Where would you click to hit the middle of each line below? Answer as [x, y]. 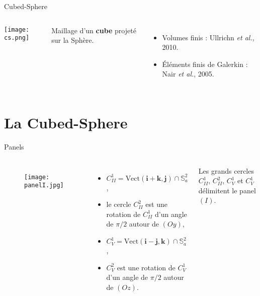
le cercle [119, 204]
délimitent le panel [227, 190]
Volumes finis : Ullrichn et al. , [208, 37]
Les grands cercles [226, 170]
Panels [14, 147]
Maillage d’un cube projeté [94, 30]
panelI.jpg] [44, 186]
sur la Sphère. [73, 40]
